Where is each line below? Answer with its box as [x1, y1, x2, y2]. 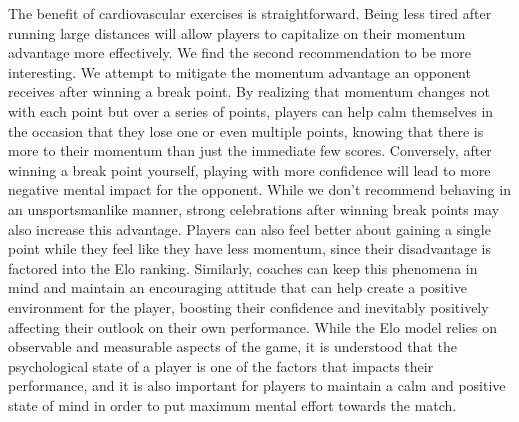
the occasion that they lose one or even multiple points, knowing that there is [8, 120, 484, 141]
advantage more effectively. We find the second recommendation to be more [8, 42, 471, 63]
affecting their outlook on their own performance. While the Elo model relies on [8, 316, 497, 337]
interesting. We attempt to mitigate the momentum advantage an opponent [8, 61, 471, 82]
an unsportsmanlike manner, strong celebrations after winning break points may [8, 198, 500, 219]
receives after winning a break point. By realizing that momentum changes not [8, 81, 490, 102]
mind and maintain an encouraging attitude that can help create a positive [8, 277, 468, 298]
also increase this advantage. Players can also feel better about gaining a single [8, 218, 491, 239]
